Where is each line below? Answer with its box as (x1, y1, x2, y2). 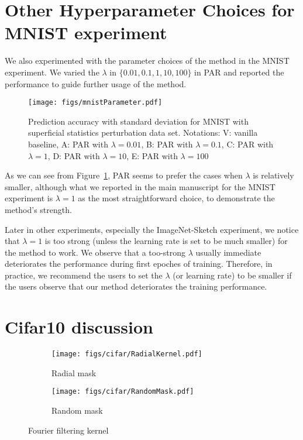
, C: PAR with (221, 137, 274, 150)
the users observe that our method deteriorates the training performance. (5, 280, 267, 293)
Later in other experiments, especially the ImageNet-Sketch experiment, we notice (5, 223, 299, 235)
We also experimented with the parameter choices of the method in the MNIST (5, 54, 290, 67)
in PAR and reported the (194, 66, 284, 78)
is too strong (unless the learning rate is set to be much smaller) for (44, 235, 288, 247)
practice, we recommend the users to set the (5, 269, 163, 281)
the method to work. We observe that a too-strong (5, 246, 186, 258)
